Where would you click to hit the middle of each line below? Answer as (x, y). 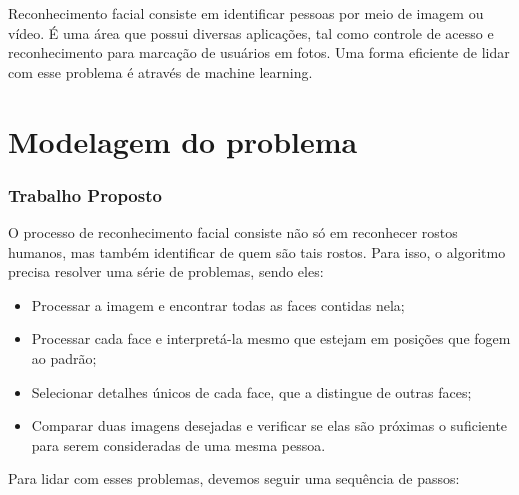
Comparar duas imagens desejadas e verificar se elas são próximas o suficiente (269, 425)
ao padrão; (64, 357)
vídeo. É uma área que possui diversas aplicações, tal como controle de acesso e (251, 32)
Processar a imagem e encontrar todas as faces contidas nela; (218, 304)
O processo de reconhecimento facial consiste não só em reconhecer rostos (233, 231)
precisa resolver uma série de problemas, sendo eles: (166, 271)
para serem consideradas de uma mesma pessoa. (178, 444)
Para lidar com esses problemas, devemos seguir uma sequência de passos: (234, 478)
